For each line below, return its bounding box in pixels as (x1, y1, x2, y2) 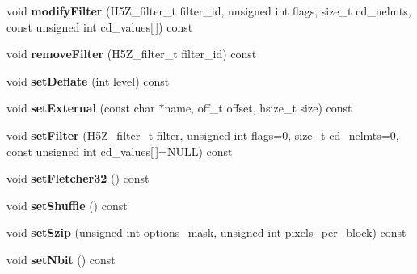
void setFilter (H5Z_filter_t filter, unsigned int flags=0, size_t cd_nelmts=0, (6, 126, 399, 143)
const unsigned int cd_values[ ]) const (6, 18, 193, 35)
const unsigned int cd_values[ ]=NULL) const (6, 142, 233, 159)
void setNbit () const (6, 251, 116, 268)
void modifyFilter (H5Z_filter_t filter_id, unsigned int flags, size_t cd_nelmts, (6, 2, 411, 19)
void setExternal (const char (6, 99, 155, 116)
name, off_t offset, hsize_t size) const (164, 99, 352, 116)
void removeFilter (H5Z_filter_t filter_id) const (6, 45, 257, 62)
